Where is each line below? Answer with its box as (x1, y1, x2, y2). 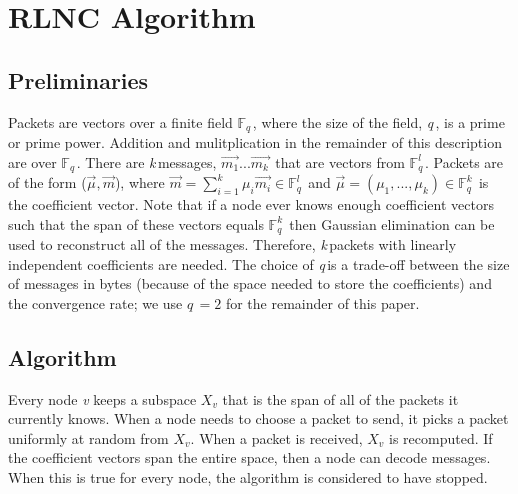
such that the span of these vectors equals (8, 213, 264, 234)
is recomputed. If (389, 427, 493, 448)
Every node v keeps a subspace (8, 388, 197, 409)
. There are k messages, (76, 151, 217, 172)
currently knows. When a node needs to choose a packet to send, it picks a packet (8, 408, 509, 429)
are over (8, 151, 57, 172)
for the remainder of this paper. (225, 292, 420, 313)
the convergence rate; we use (8, 292, 183, 313)
